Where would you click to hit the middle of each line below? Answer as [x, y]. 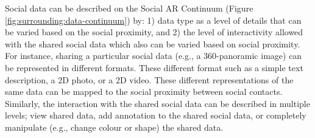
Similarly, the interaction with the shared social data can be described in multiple [157, 103]
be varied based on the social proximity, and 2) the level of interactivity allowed [154, 32]
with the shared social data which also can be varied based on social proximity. [153, 43]
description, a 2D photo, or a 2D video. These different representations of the [149, 79]
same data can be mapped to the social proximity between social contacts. [144, 91]
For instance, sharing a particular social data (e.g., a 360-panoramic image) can [154, 56]
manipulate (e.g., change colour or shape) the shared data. [114, 127]
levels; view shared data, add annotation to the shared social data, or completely [156, 115]
